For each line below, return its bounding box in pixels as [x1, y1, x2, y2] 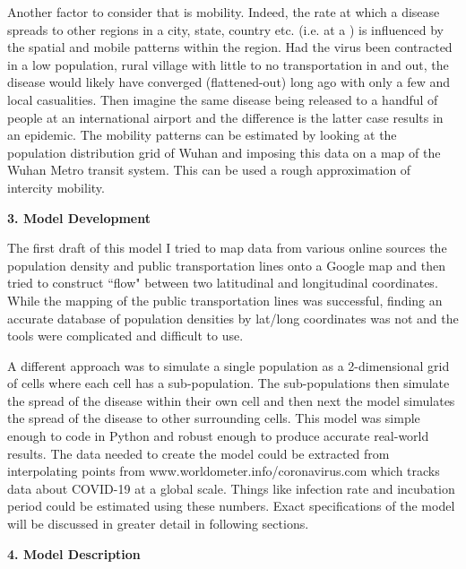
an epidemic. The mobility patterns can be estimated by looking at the [7, 125, 397, 144]
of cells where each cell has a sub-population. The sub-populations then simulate [7, 374, 450, 392]
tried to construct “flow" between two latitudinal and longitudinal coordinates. [7, 273, 438, 292]
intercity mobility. [7, 177, 105, 196]
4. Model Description [7, 544, 141, 563]
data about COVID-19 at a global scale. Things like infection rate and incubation [7, 478, 455, 497]
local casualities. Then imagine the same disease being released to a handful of [7, 90, 438, 108]
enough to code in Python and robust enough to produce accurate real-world [7, 427, 429, 445]
